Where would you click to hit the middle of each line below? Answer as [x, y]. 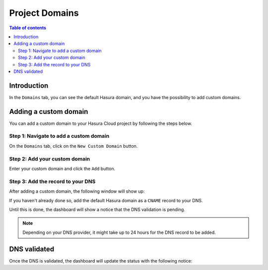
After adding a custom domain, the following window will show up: [77, 191]
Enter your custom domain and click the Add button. [62, 168]
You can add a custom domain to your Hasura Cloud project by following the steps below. [100, 123]
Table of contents [28, 28]
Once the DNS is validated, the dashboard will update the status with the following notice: [101, 261]
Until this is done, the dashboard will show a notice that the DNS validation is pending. [97, 209]
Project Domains [44, 13]
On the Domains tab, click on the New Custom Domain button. [73, 146]
